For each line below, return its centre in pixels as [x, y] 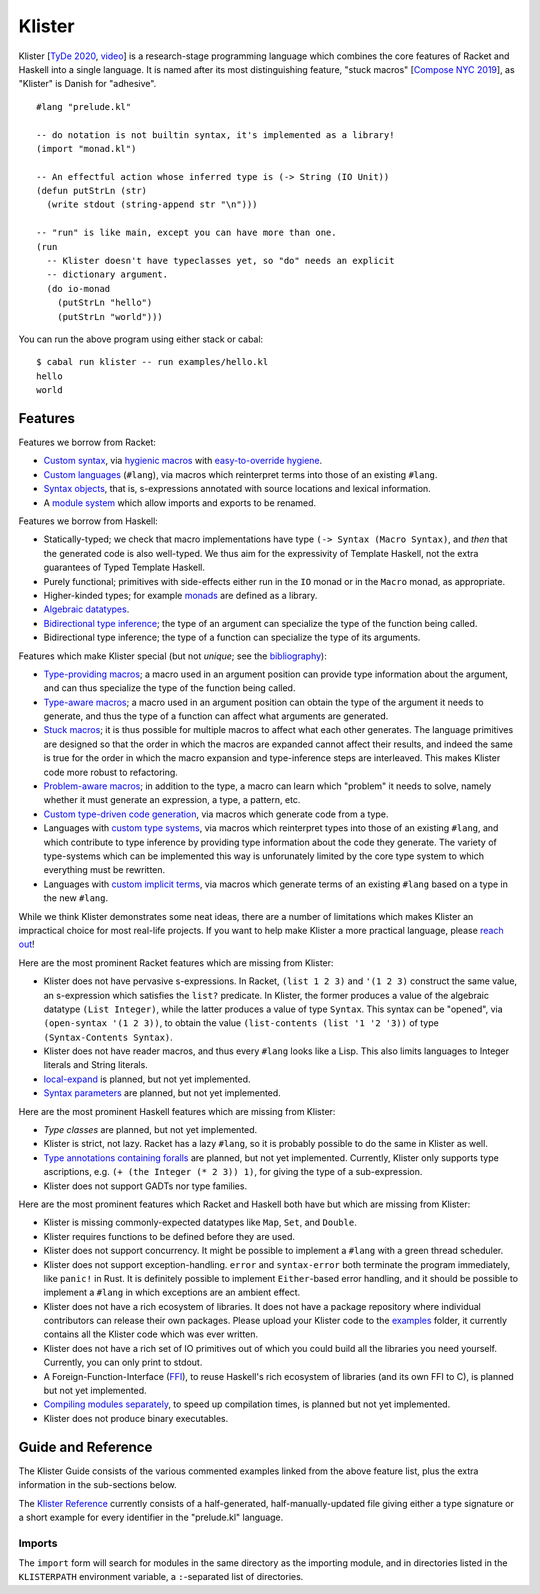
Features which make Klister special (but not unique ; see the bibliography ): [172, 656]
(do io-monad [78, 288]
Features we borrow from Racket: [87, 442]
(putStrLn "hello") [104, 303]
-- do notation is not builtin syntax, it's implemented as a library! [215, 134]
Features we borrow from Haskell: [88, 521]
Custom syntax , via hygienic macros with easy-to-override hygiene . [183, 461]
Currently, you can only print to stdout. [123, 1362]
